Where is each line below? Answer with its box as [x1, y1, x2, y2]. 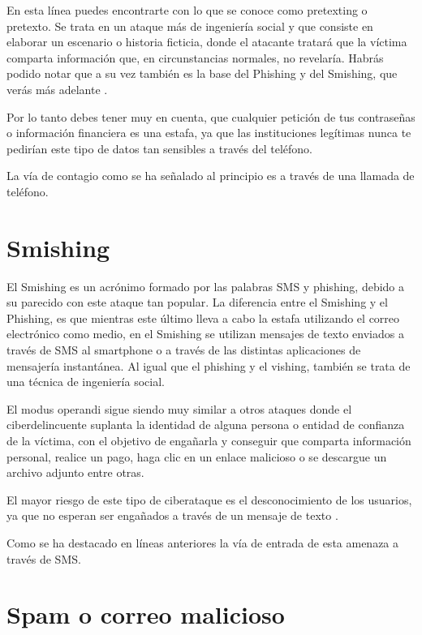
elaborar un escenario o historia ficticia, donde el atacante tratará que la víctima [6, 33, 407, 50]
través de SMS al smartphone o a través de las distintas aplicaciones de [6, 341, 361, 358]
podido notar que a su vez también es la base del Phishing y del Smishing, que [6, 65, 398, 82]
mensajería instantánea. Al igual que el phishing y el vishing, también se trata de [6, 357, 411, 374]
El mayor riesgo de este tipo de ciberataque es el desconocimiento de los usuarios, [6, 491, 412, 508]
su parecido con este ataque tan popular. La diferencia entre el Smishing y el [6, 294, 388, 311]
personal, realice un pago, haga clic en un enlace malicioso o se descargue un [6, 448, 387, 465]
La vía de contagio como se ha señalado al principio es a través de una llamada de [6, 167, 415, 184]
